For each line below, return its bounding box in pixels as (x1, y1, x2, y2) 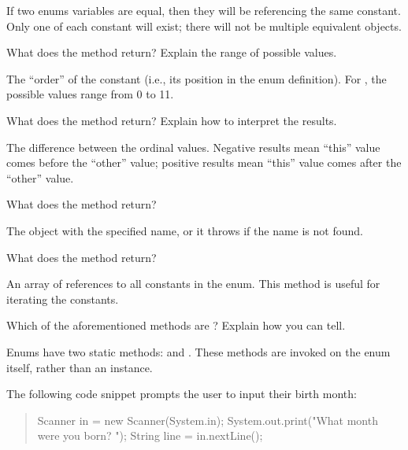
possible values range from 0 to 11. (6, 86, 174, 102)
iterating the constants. (6, 290, 119, 307)
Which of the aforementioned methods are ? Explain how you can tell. (6, 317, 346, 334)
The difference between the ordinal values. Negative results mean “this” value (6, 138, 380, 155)
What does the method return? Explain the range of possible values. (6, 44, 337, 61)
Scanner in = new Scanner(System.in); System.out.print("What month (37, 411, 378, 428)
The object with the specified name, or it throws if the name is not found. (6, 222, 363, 238)
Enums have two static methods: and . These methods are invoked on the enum (6, 343, 391, 360)
